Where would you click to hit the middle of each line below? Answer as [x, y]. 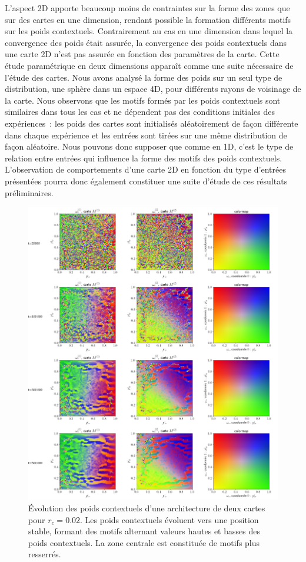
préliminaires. [29, 192]
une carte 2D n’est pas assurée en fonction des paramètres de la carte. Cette [142, 54]
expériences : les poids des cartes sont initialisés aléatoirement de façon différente [152, 123]
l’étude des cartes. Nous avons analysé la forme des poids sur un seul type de [144, 77]
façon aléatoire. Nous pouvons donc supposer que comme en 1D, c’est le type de [149, 146]
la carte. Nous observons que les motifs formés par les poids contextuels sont [143, 100]
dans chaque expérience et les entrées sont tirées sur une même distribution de [146, 135]
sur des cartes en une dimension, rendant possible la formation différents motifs [148, 19]
